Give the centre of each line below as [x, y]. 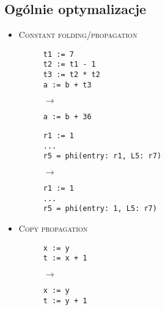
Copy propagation [53, 228]
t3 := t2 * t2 [71, 75]
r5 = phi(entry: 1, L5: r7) [100, 209]
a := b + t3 [67, 85]
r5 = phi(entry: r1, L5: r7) [102, 156]
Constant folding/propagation [78, 35]
